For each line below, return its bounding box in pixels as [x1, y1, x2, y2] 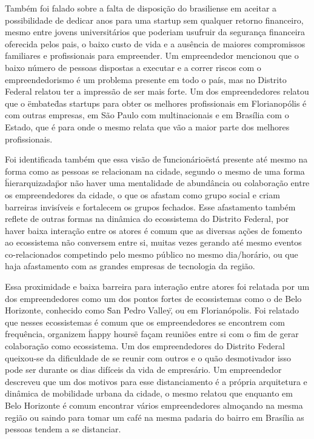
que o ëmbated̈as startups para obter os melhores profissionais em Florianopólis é [5, 96, 307, 109]
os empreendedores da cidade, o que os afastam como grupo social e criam [5, 188, 280, 201]
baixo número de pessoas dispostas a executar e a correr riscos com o [5, 61, 261, 73]
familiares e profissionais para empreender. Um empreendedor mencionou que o [5, 49, 299, 62]
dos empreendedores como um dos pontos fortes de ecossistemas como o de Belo [5, 292, 302, 304]
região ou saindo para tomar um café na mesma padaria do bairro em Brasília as [5, 411, 304, 423]
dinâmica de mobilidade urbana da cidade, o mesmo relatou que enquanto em [5, 387, 293, 400]
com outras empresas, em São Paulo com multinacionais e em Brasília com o [5, 109, 289, 121]
